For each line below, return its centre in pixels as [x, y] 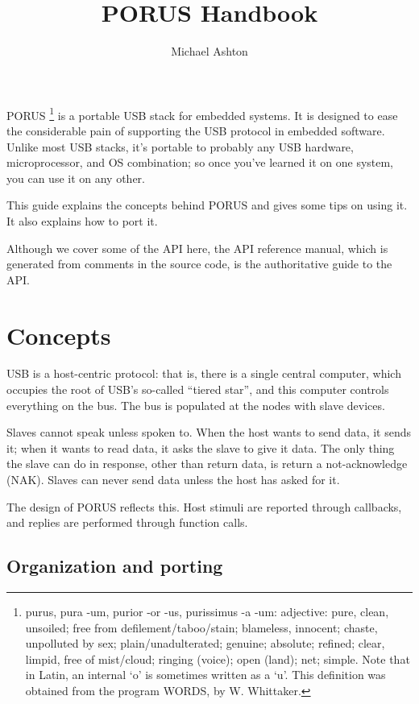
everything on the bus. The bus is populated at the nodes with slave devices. [196, 405]
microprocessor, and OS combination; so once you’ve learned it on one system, [200, 162]
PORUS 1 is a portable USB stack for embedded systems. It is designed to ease [202, 114]
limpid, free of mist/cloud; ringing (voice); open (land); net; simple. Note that [218, 658]
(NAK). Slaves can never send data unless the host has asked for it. [173, 479]
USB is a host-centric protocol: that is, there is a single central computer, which [204, 373]
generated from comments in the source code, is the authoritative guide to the [199, 264]
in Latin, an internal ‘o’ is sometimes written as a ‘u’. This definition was [205, 675]
